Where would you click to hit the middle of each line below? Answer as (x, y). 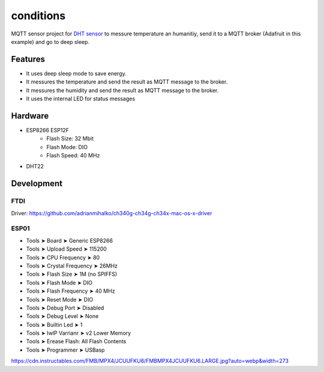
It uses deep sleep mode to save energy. (76, 73)
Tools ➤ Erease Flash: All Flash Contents (76, 341)
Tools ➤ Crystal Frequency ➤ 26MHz (72, 266)
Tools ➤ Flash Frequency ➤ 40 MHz (70, 291)
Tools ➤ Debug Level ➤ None (62, 316)
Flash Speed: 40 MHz (73, 156)
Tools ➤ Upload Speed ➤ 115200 (67, 249)
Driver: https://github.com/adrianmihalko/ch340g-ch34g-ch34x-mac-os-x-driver (112, 213)
